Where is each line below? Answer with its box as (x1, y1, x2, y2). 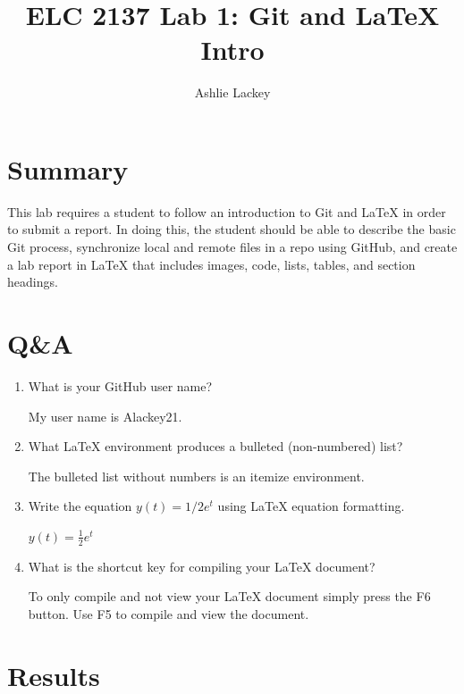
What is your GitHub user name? (28, 376, 213, 395)
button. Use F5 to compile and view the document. (28, 604, 309, 623)
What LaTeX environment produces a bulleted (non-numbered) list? (28, 437, 403, 456)
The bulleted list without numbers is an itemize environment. (28, 466, 365, 485)
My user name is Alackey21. (28, 406, 182, 425)
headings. (7, 272, 58, 291)
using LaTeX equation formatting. (217, 497, 405, 515)
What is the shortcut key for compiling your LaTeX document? (28, 556, 375, 575)
